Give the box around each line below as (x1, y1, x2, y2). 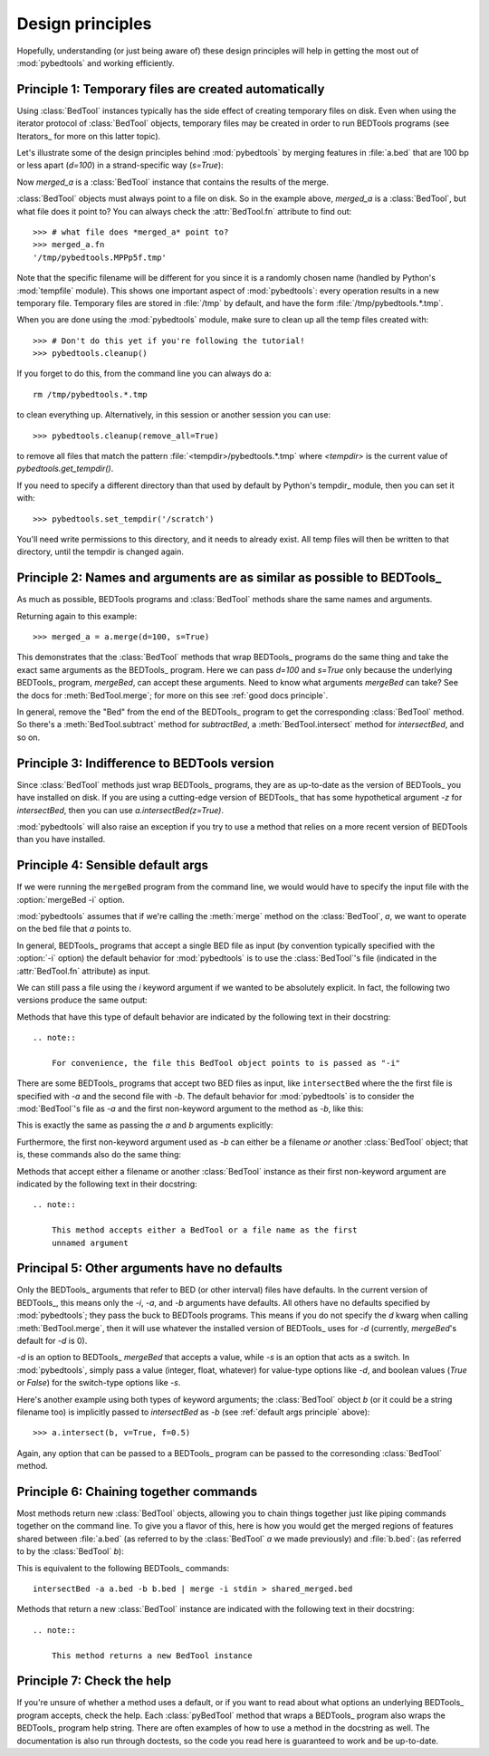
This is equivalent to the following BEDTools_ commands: (16, 1562, 230, 1573)
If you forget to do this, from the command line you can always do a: (16, 368, 272, 379)
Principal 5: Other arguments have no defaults (16, 1261, 283, 1276)
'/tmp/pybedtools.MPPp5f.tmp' (33, 252, 168, 263)
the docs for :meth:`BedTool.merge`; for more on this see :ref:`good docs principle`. (16, 689, 329, 701)
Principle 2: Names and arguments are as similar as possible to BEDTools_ (16, 571, 442, 586)
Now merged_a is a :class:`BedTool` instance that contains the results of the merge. (16, 177, 330, 187)
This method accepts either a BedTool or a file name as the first (51, 1225, 358, 1235)
